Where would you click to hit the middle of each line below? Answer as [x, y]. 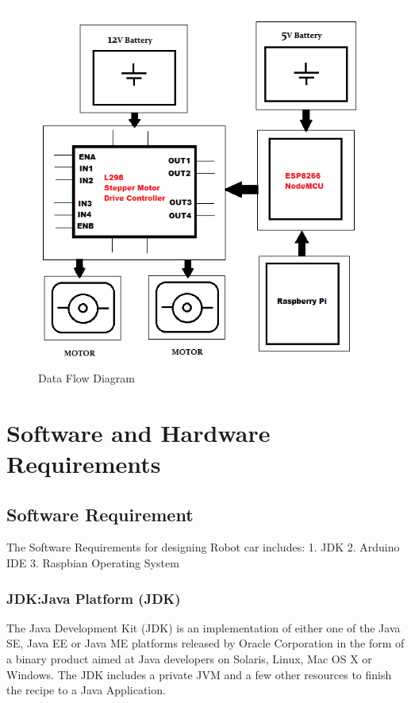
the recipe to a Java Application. [86, 690]
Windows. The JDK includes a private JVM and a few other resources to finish [199, 674]
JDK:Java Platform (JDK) [94, 598]
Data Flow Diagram [86, 378]
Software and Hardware [138, 432]
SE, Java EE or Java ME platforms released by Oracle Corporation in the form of [205, 643]
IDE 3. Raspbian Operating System [93, 563]
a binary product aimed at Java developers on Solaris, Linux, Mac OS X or [189, 659]
